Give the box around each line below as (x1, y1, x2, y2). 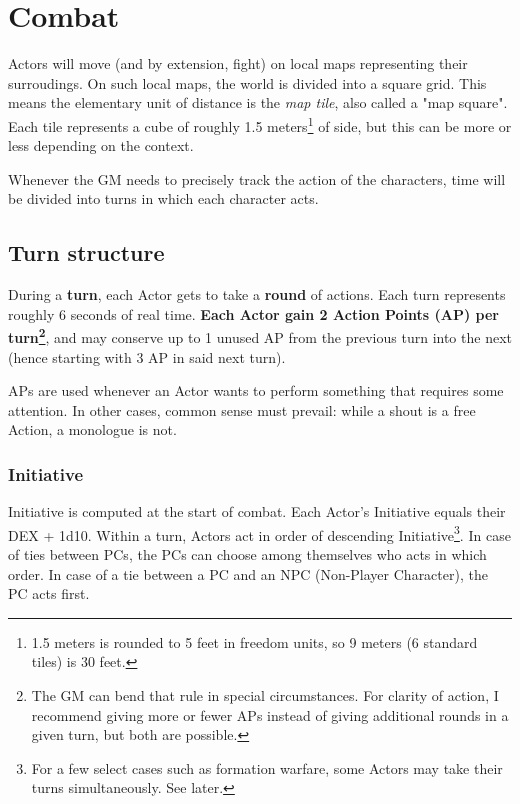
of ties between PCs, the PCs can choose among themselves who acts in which (8, 544, 487, 565)
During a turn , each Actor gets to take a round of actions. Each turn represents (8, 284, 506, 305)
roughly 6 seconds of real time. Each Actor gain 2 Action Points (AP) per (8, 303, 499, 324)
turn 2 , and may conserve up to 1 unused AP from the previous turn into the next (8, 324, 512, 347)
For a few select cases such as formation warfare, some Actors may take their (31, 757, 503, 778)
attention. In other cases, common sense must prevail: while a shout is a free (8, 399, 476, 420)
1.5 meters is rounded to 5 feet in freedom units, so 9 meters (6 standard (31, 631, 478, 652)
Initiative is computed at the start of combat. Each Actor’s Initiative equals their (8, 501, 506, 522)
